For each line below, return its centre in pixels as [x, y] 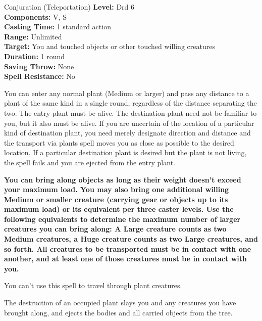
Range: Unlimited [33, 36]
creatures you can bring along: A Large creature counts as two [115, 229]
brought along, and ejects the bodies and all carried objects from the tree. [118, 312]
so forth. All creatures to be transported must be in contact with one [128, 248]
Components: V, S [35, 16]
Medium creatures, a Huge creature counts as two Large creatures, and [131, 239]
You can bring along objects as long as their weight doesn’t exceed [123, 179]
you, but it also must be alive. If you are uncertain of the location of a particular [129, 123]
